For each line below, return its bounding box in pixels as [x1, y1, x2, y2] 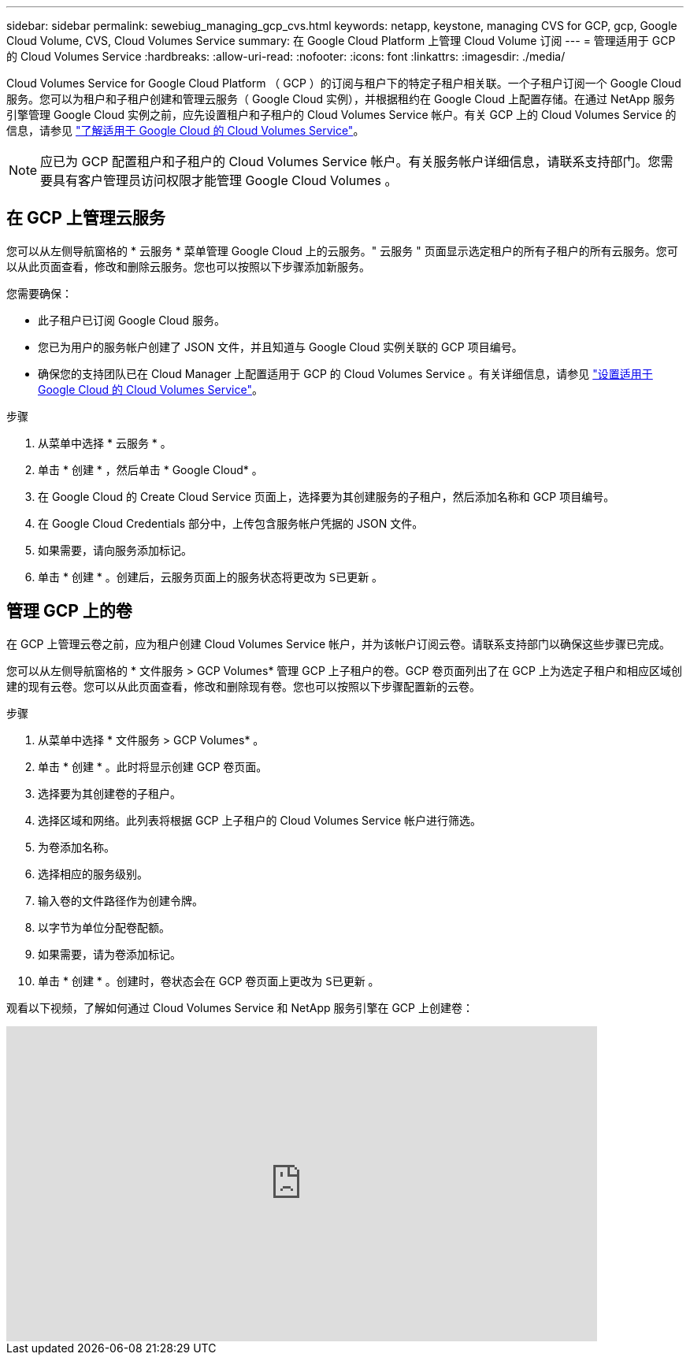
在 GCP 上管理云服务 [6, 208, 165, 228]
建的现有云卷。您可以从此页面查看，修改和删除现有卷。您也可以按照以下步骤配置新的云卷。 [6, 679, 480, 693]
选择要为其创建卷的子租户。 [38, 786, 181, 800]
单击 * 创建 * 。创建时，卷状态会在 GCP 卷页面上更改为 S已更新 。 [38, 973, 380, 988]
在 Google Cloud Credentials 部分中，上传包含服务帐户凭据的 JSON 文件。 [38, 516, 424, 530]
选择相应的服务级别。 [38, 866, 148, 881]
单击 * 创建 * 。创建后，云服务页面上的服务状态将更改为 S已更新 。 [38, 569, 384, 584]
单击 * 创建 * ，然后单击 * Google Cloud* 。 [38, 462, 263, 477]
